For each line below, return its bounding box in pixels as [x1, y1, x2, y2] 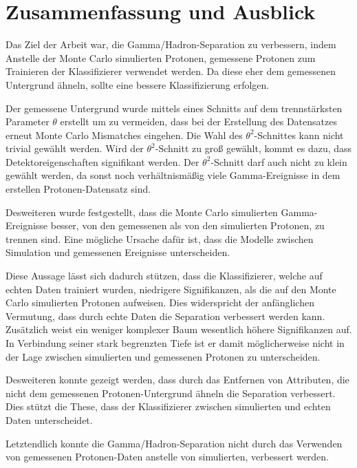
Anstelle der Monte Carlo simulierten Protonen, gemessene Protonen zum [6, 50, 316, 65]
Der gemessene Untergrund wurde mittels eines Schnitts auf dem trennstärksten [6, 100, 343, 115]
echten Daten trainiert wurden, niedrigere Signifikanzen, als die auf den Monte [6, 281, 336, 296]
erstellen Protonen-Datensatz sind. [6, 182, 151, 196]
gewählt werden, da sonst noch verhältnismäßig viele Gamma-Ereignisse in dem [6, 168, 340, 182]
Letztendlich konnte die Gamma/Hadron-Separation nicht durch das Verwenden [6, 436, 343, 450]
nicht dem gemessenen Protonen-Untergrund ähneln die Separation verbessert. [6, 385, 336, 400]
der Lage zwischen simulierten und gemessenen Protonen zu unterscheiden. [6, 349, 321, 363]
